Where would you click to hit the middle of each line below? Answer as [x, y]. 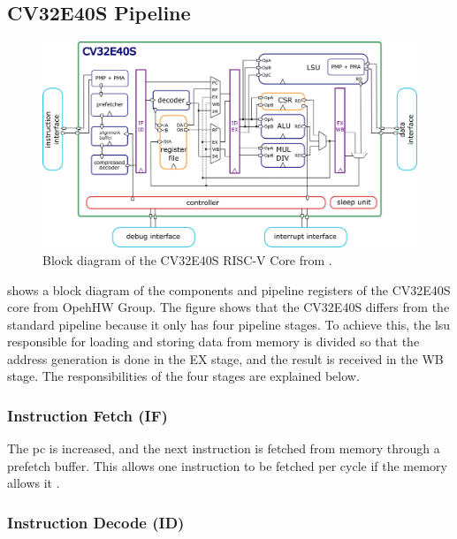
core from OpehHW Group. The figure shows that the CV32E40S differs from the [228, 307]
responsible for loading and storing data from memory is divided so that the [213, 342]
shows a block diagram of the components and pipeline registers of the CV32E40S [229, 289]
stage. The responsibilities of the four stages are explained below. [183, 376]
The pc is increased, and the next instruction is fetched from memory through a [224, 448]
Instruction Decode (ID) [96, 522]
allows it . [34, 483]
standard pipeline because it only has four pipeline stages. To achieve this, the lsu [229, 324]
